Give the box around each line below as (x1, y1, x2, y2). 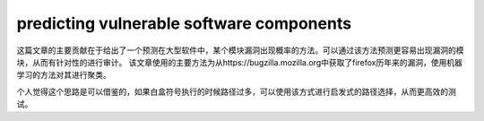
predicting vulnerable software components (16, 13, 352, 33)
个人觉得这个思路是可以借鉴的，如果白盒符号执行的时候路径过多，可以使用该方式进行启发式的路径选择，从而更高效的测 (16, 86, 456, 97)
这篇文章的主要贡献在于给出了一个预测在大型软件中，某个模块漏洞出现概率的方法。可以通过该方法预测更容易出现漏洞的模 (16, 45, 464, 56)
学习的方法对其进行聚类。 (16, 70, 111, 81)
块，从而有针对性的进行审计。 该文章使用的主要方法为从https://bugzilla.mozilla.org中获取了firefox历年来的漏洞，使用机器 (16, 56, 463, 67)
